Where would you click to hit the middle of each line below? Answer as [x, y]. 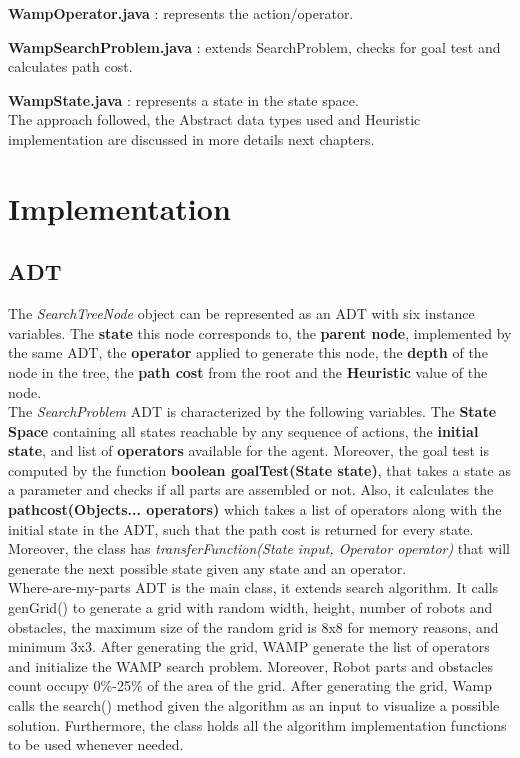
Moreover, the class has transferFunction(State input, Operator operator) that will [259, 548]
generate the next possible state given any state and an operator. [207, 567]
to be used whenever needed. [96, 744]
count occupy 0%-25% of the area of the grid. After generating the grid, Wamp [250, 685]
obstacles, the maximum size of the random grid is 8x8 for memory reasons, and [253, 626]
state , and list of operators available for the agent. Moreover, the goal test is [248, 450]
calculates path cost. [70, 66]
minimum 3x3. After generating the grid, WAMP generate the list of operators [249, 646]
